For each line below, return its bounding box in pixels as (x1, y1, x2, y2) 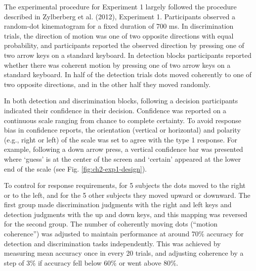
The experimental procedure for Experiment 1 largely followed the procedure (4, 1, 237, 11)
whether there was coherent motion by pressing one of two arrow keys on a (4, 59, 231, 70)
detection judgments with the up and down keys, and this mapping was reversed (4, 209, 248, 219)
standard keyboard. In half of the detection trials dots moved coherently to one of (4, 69, 252, 80)
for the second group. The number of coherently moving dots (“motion (4, 219, 217, 229)
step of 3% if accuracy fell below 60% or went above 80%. (4, 257, 178, 268)
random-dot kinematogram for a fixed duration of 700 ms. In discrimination (4, 21, 234, 31)
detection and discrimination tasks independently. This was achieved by (4, 238, 221, 248)
